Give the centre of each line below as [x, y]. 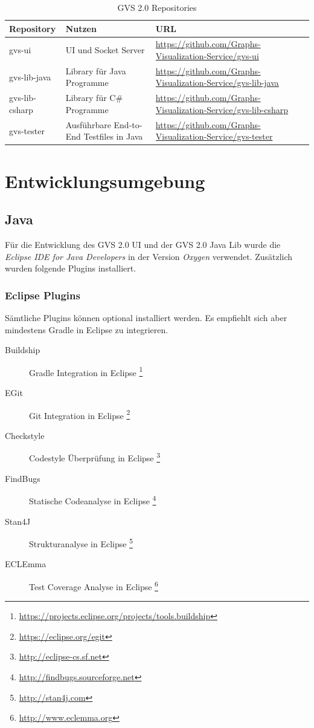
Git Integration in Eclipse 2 [80, 414]
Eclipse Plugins [43, 295]
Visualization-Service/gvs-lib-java [217, 83]
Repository [33, 28]
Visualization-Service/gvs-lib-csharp [222, 109]
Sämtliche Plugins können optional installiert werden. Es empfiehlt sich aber [146, 318]
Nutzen [81, 28]
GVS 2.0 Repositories [157, 7]
